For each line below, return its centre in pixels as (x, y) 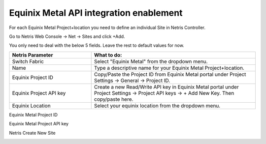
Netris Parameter (33, 55)
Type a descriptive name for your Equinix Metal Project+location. (169, 68)
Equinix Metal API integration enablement (96, 13)
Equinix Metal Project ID (33, 115)
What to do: (108, 55)
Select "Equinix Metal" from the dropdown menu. (151, 61)
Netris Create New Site (33, 133)
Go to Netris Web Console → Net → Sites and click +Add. (67, 36)
